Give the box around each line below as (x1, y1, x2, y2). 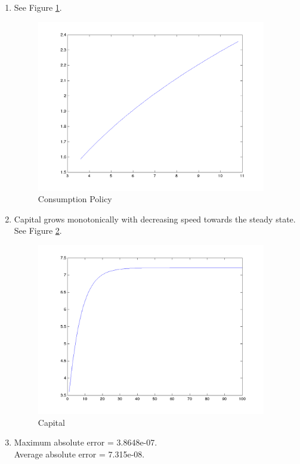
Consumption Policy (38, 193, 112, 205)
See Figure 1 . (14, 1, 62, 13)
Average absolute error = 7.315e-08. (14, 447, 145, 460)
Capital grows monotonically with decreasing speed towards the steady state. (14, 212, 296, 225)
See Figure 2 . (14, 224, 62, 237)
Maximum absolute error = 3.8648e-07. (14, 436, 157, 448)
